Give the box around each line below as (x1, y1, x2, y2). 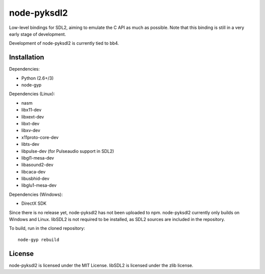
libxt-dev (21, 120, 40, 126)
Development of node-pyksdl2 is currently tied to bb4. (9, 40, 119, 46)
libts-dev (21, 141, 39, 147)
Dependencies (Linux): (9, 91, 55, 97)
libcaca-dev (21, 168, 46, 174)
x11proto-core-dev (21, 134, 59, 140)
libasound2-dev (21, 162, 53, 168)
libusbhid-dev (21, 176, 50, 182)
